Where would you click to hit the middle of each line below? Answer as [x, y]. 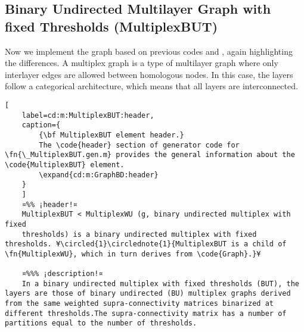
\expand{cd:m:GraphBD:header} [99, 175]
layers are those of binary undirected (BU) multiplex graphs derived [148, 294]
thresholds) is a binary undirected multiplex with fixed [139, 234]
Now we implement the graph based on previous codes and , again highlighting [149, 51]
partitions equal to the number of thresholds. [101, 323]
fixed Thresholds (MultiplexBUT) [111, 26]
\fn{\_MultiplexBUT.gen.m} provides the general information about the [150, 155]
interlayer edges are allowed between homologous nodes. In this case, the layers [149, 74]
